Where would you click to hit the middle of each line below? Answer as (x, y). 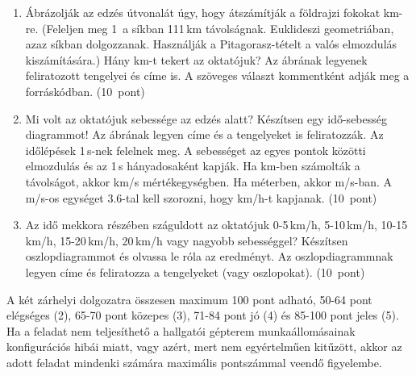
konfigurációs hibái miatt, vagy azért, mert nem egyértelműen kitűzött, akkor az (204, 347)
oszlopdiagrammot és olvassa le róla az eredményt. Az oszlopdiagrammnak (209, 256)
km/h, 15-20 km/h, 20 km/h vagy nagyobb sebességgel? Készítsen (187, 240)
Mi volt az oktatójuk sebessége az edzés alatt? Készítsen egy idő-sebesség (206, 118)
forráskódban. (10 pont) (85, 91)
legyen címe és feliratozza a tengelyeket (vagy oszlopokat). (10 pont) (195, 272)
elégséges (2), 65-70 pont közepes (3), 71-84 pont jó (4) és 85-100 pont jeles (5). (203, 315)
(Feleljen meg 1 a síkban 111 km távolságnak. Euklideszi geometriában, (218, 28)
